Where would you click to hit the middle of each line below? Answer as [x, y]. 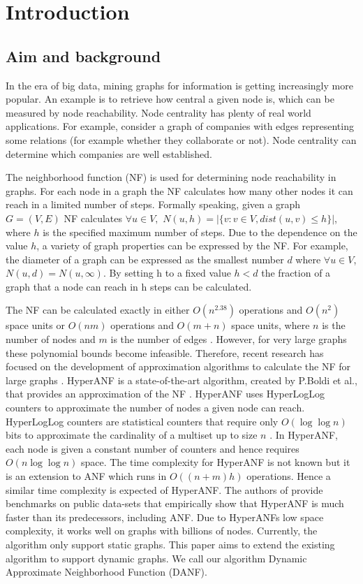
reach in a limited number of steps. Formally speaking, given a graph [153, 204]
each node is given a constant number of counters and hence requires [153, 448]
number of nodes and [51, 339]
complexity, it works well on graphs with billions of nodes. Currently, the [162, 531]
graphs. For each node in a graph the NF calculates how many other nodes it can [179, 190]
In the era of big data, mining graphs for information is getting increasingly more [179, 85]
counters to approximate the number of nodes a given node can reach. [155, 408]
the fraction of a [296, 273]
